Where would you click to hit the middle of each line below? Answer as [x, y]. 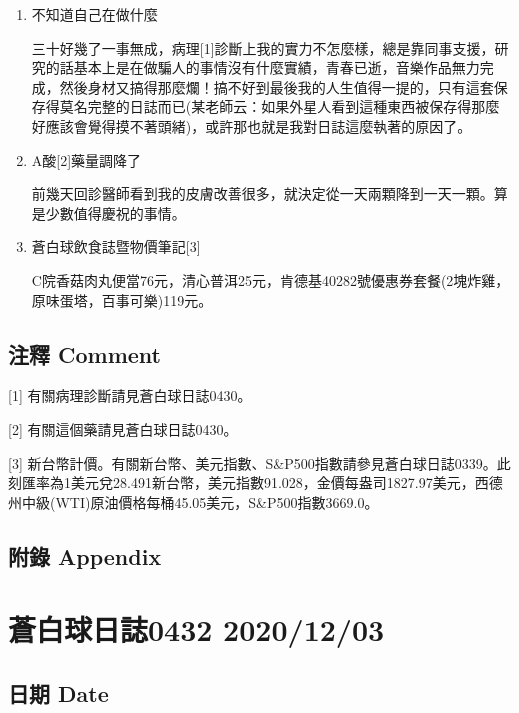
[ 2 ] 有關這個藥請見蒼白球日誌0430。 [123, 428]
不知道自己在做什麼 [94, 14]
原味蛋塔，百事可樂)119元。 [122, 299]
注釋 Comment [85, 353]
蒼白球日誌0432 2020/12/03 [196, 629]
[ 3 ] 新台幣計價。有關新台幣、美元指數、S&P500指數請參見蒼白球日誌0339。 [252, 462]
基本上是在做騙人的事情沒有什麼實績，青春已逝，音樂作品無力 [276, 67]
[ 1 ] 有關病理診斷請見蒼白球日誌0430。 [130, 395]
